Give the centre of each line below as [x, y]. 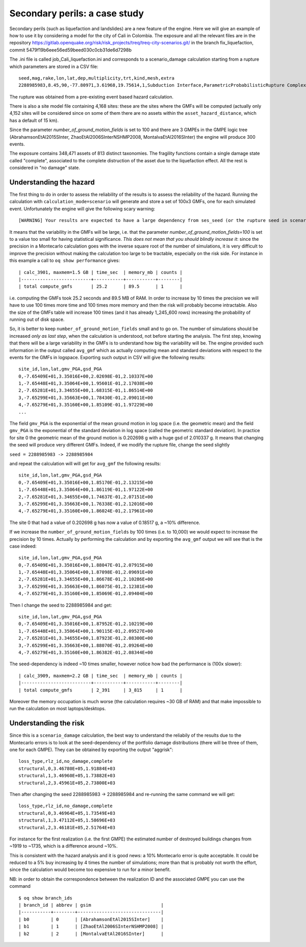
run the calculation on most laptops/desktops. [58, 709]
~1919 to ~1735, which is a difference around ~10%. [63, 846]
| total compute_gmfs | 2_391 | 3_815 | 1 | [101, 690]
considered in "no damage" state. [45, 168]
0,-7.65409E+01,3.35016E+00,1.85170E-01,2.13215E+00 [86, 482]
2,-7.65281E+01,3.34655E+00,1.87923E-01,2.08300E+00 [86, 638]
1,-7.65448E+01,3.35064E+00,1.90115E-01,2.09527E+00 [86, 631]
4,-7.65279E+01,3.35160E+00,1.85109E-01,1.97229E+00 [86, 405]
